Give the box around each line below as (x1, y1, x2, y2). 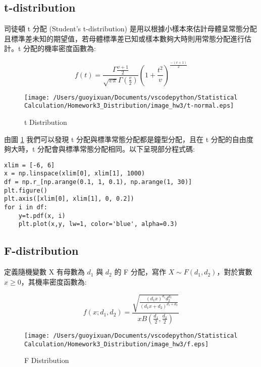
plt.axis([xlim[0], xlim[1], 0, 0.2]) (4, 195, 134, 203)
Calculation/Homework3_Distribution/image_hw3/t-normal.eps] (24, 102, 234, 110)
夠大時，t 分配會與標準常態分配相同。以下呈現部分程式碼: (4, 144, 195, 154)
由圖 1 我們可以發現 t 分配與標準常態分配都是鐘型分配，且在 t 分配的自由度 (4, 133, 253, 144)
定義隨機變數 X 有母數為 (4, 266, 85, 277)
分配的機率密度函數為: (23, 43, 96, 54)
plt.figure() (4, 187, 47, 194)
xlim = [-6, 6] (4, 161, 55, 169)
